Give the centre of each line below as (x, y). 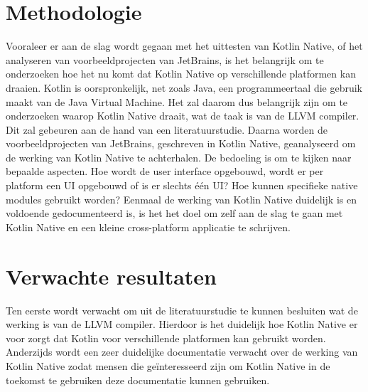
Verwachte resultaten (111, 276)
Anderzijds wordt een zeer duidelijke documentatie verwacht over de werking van (182, 352)
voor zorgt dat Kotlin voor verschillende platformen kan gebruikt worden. (166, 338)
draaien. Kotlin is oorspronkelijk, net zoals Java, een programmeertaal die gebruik (184, 87)
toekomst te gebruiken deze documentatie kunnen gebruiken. (138, 380)
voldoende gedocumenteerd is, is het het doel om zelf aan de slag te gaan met (174, 213)
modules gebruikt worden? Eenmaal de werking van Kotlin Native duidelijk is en (181, 199)
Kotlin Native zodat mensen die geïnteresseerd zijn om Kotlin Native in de (168, 365)
